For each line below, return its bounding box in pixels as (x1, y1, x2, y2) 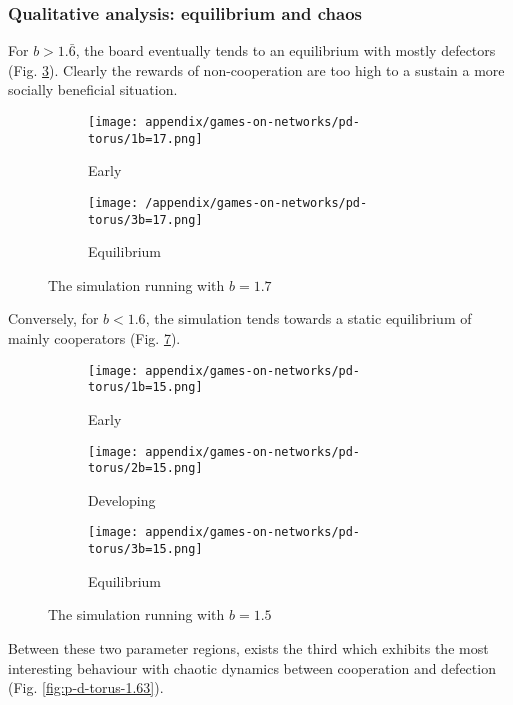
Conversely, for (8, 308, 99, 329)
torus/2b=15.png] (88, 461, 203, 476)
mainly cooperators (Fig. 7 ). (8, 328, 181, 348)
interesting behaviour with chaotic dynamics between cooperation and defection (8, 657, 496, 678)
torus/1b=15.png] (88, 380, 203, 395)
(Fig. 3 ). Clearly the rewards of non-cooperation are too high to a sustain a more (8, 59, 505, 80)
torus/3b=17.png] (88, 212, 203, 227)
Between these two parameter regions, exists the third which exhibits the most (8, 637, 489, 658)
